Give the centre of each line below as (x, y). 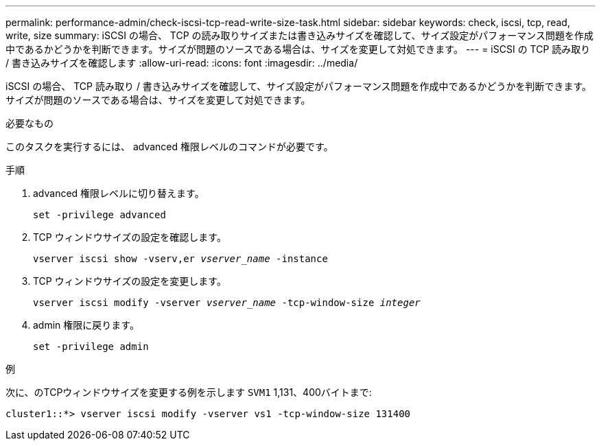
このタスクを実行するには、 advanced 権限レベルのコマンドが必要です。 (169, 146)
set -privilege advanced (99, 215)
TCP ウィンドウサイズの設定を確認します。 (130, 237)
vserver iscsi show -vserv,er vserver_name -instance (180, 259)
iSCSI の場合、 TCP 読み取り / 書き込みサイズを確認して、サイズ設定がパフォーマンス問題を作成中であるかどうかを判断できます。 (299, 86)
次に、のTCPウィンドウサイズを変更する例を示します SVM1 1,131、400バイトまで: (189, 392)
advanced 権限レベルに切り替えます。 (119, 193)
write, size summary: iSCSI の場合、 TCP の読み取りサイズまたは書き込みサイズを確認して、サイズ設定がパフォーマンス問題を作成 (299, 35)
